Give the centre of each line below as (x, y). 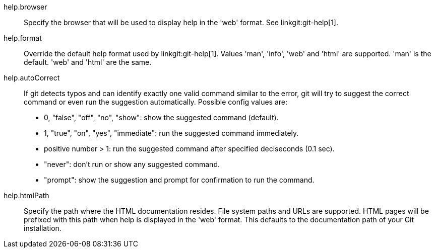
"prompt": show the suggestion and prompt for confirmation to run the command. (179, 180)
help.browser (25, 7)
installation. (43, 228)
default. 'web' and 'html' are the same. (88, 62)
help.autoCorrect (32, 78)
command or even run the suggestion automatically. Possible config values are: (156, 102)
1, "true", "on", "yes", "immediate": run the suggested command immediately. (171, 133)
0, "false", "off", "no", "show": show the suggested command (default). (161, 117)
